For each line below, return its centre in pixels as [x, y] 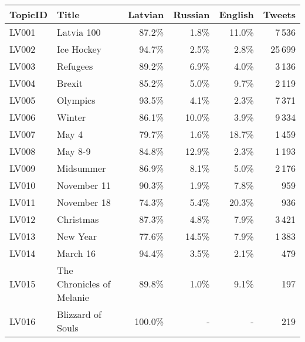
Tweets [279, 14]
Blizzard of [79, 314]
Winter [72, 117]
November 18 [84, 202]
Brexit [70, 83]
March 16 [76, 253]
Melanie [73, 297]
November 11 [84, 185]
